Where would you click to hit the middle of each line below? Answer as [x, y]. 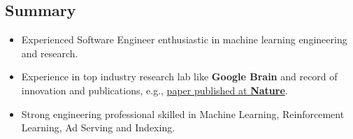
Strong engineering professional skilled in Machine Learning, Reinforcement [183, 114]
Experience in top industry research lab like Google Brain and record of [179, 76]
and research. [50, 53]
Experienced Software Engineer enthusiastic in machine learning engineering [184, 39]
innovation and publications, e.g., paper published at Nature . [154, 90]
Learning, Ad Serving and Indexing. [98, 127]
